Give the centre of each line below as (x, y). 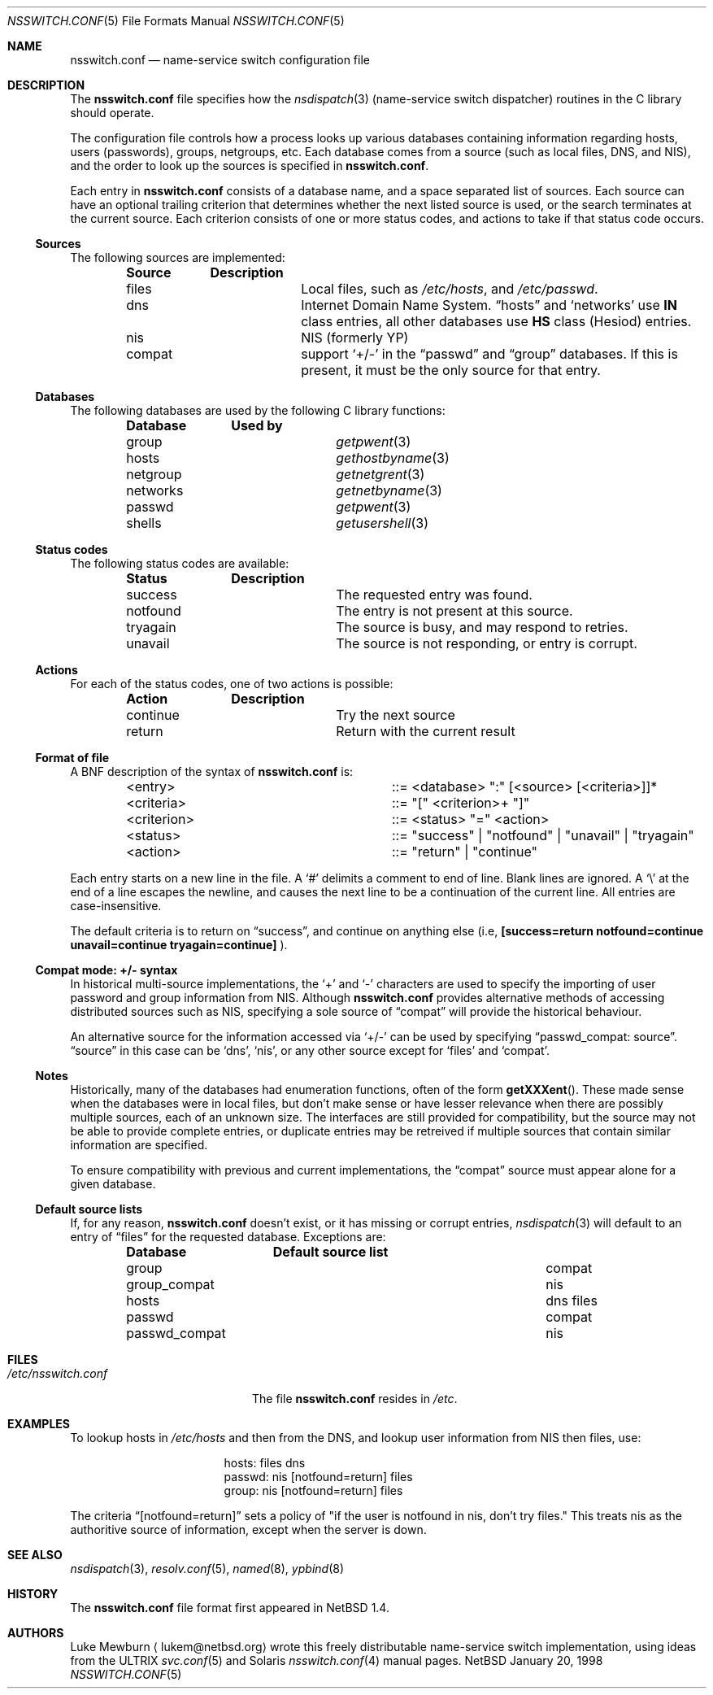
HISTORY (33, 1594)
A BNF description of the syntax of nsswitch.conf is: (212, 771)
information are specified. (139, 1145)
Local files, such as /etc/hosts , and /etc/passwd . (450, 289)
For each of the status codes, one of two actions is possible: (232, 684)
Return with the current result (426, 731)
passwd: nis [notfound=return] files (318, 1477)
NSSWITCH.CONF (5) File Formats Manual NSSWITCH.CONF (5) (176, 21)
